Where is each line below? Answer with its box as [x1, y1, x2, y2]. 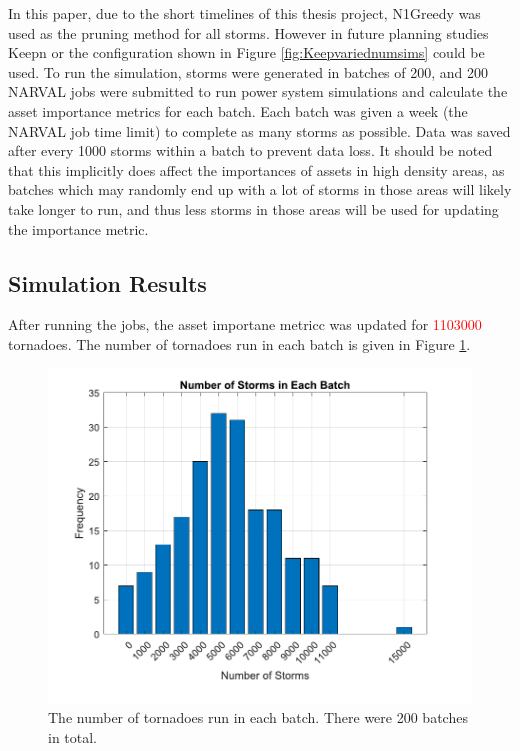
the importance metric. [8, 218, 149, 239]
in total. [48, 726, 98, 747]
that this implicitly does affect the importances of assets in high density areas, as [8, 159, 505, 180]
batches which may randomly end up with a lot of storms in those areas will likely [8, 179, 512, 200]
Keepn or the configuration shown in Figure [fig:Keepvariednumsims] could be [8, 42, 485, 63]
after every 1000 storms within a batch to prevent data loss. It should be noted [8, 140, 493, 161]
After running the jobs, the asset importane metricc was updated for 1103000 [8, 314, 482, 335]
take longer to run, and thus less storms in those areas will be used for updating [8, 198, 499, 219]
